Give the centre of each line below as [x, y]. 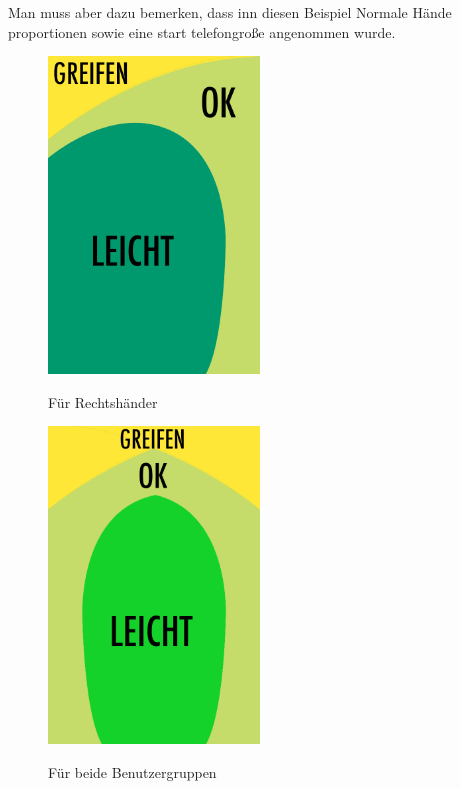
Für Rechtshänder [103, 401]
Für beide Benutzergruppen [132, 771]
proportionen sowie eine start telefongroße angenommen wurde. [202, 31]
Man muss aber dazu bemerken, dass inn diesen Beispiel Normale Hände [230, 12]
